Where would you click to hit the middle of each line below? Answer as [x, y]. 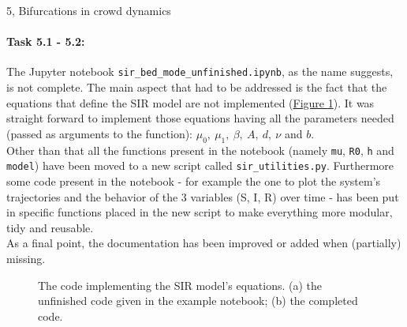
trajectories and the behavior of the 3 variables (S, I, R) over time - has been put [203, 196]
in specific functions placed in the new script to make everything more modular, [200, 212]
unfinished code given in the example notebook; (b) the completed [198, 301]
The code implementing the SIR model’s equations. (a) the [180, 285]
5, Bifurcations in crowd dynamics [89, 10]
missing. [26, 258]
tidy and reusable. [50, 227]
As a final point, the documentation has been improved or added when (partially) [204, 243]
